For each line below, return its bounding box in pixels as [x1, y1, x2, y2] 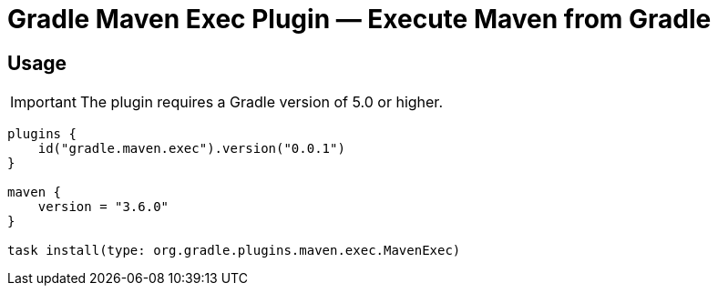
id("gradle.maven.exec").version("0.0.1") [37, 141, 345, 157]
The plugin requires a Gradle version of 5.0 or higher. [79, 93, 443, 112]
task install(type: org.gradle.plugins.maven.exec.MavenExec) [7, 243, 461, 258]
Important [10, 93, 77, 112]
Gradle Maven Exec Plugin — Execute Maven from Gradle [7, 4, 712, 35]
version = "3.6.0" [37, 199, 169, 215]
